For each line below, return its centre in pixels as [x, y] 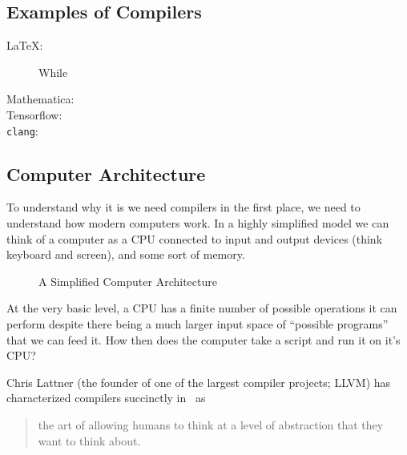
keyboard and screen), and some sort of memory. [126, 254]
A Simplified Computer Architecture [128, 281]
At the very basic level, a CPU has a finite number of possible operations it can [202, 308]
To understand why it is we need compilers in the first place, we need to [183, 207]
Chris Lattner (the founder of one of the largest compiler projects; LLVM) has [199, 382]
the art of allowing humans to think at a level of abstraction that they [211, 424]
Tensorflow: [34, 114]
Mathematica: [40, 99]
